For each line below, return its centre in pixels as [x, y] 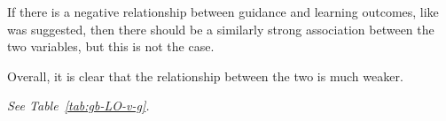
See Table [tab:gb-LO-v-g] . [78, 106]
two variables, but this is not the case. [111, 46]
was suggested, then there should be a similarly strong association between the [221, 29]
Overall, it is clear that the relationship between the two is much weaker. [205, 76]
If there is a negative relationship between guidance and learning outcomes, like [223, 11]
